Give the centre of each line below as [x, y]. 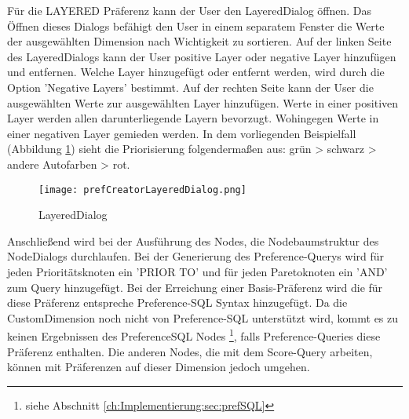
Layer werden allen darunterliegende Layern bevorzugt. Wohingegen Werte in [193, 118]
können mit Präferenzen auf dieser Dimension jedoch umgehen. [159, 367]
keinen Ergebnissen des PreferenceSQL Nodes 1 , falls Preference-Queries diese [194, 335]
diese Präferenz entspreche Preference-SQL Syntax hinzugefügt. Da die [177, 302]
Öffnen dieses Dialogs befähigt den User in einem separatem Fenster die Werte [196, 26]
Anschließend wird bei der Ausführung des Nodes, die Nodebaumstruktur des [193, 240]
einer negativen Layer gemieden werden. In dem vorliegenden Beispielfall [182, 133]
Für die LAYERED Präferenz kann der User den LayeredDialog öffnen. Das [190, 10]
